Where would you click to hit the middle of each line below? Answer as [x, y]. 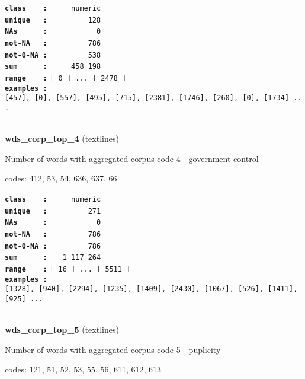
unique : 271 [53, 211]
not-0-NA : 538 [53, 55]
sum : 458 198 [53, 67]
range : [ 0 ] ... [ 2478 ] [66, 78]
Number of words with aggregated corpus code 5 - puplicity [113, 349]
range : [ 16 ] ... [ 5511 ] [68, 269]
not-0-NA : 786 [53, 246]
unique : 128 [53, 20]
